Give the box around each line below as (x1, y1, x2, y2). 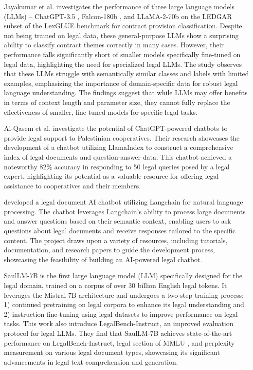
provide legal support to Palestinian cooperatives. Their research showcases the (4, 132, 240, 143)
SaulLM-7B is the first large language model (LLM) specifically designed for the (4, 270, 243, 281)
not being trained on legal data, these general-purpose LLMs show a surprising (4, 30, 239, 40)
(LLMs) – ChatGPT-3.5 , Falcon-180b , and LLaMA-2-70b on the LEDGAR (4, 11, 232, 21)
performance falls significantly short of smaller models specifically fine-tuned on (4, 49, 241, 59)
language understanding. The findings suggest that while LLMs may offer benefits (4, 87, 248, 98)
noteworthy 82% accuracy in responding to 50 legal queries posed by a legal (4, 161, 230, 171)
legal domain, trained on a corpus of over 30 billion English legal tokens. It (4, 280, 227, 290)
